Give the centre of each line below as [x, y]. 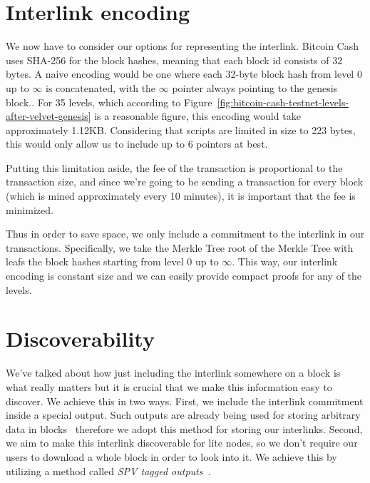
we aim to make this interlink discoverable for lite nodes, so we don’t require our [182, 443]
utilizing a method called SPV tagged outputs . [108, 471]
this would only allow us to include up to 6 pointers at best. [137, 144]
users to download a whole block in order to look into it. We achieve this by [171, 456]
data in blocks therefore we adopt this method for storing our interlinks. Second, [184, 428]
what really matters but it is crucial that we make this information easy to [169, 386]
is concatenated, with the [101, 87]
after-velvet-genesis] [48, 116]
